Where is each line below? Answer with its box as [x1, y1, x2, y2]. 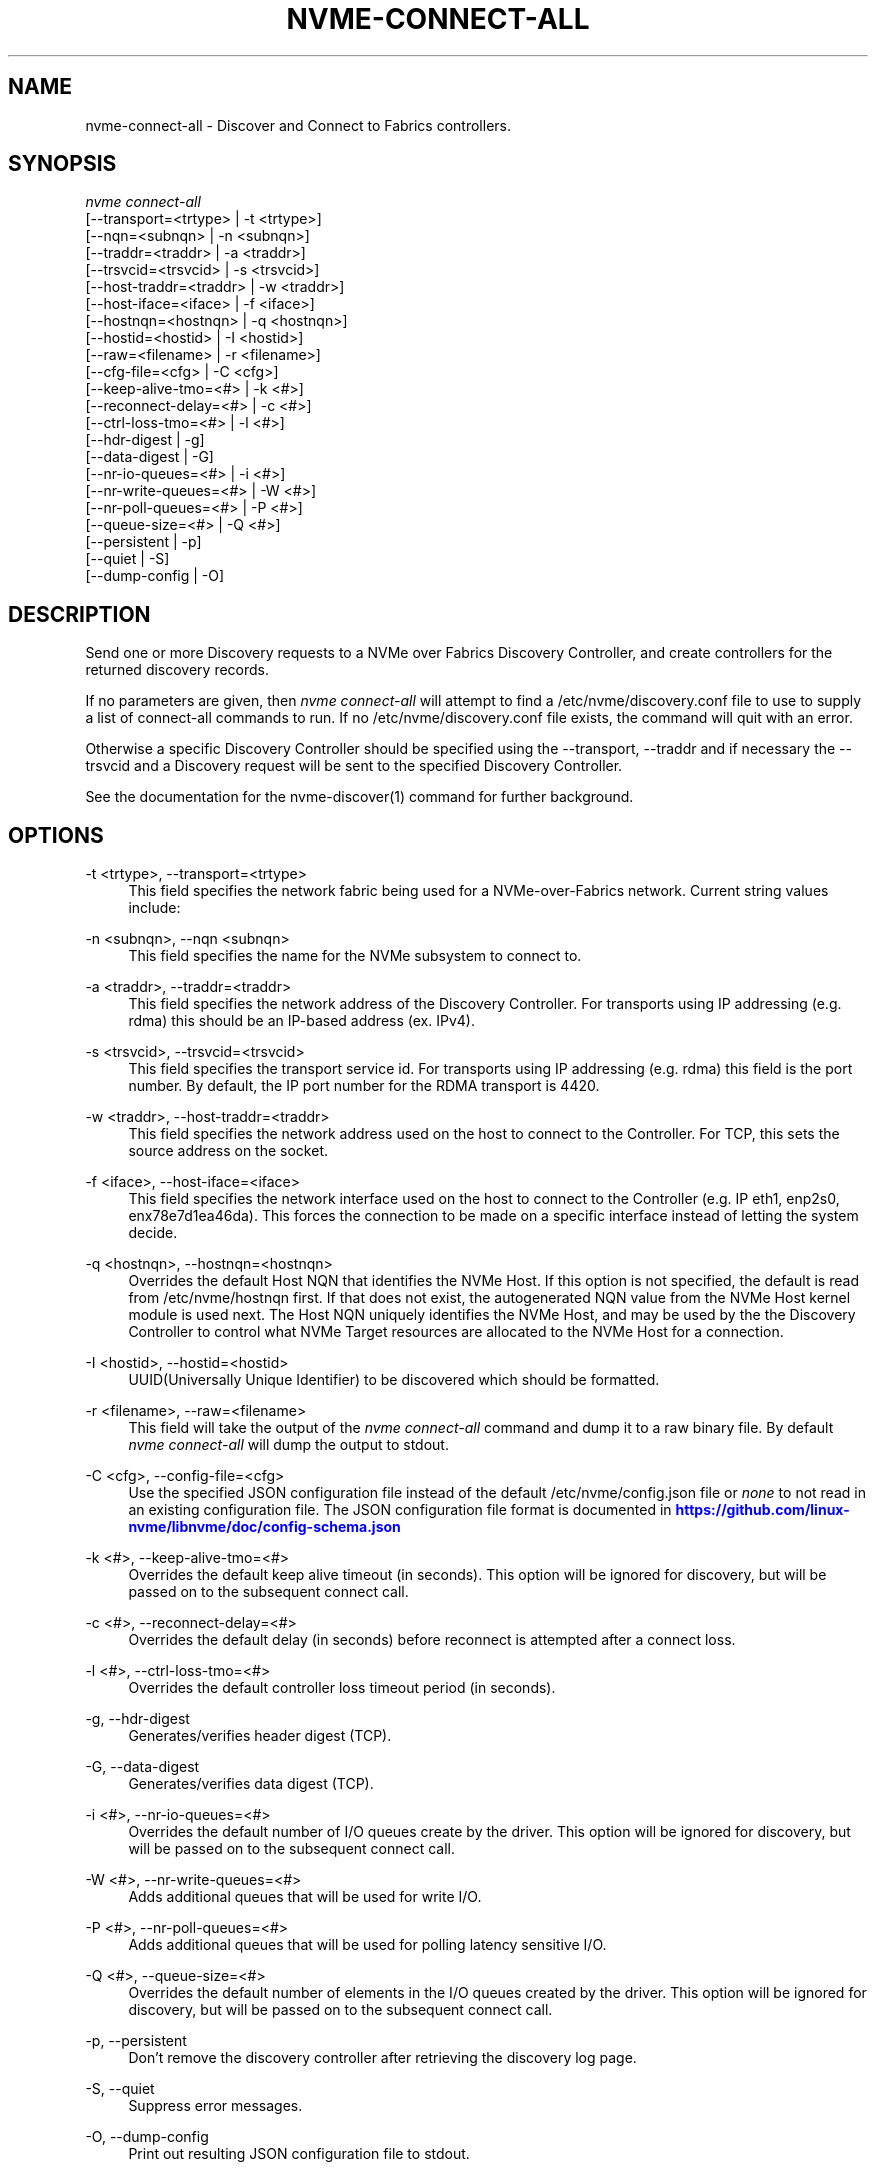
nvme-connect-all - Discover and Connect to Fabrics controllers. [85, 116, 512, 134]
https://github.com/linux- [675, 1501, 850, 1519]
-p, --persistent [85, 2032, 187, 2050]
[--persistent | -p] [85, 533, 202, 551]
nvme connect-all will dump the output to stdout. [128, 1436, 449, 1454]
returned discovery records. [85, 661, 270, 679]
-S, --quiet [85, 2080, 155, 2098]
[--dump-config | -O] [85, 567, 225, 585]
